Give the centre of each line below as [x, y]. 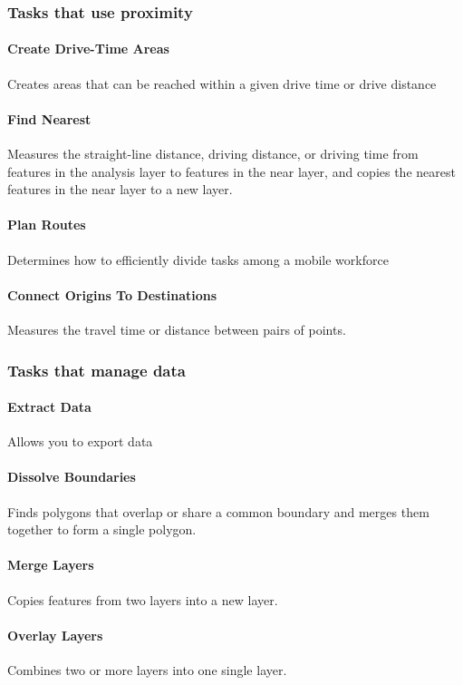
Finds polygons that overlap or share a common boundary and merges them [218, 511]
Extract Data [49, 407]
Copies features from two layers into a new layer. [143, 599]
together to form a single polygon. [102, 529]
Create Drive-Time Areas [88, 49]
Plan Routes [47, 225]
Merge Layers [51, 565]
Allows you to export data [80, 441]
